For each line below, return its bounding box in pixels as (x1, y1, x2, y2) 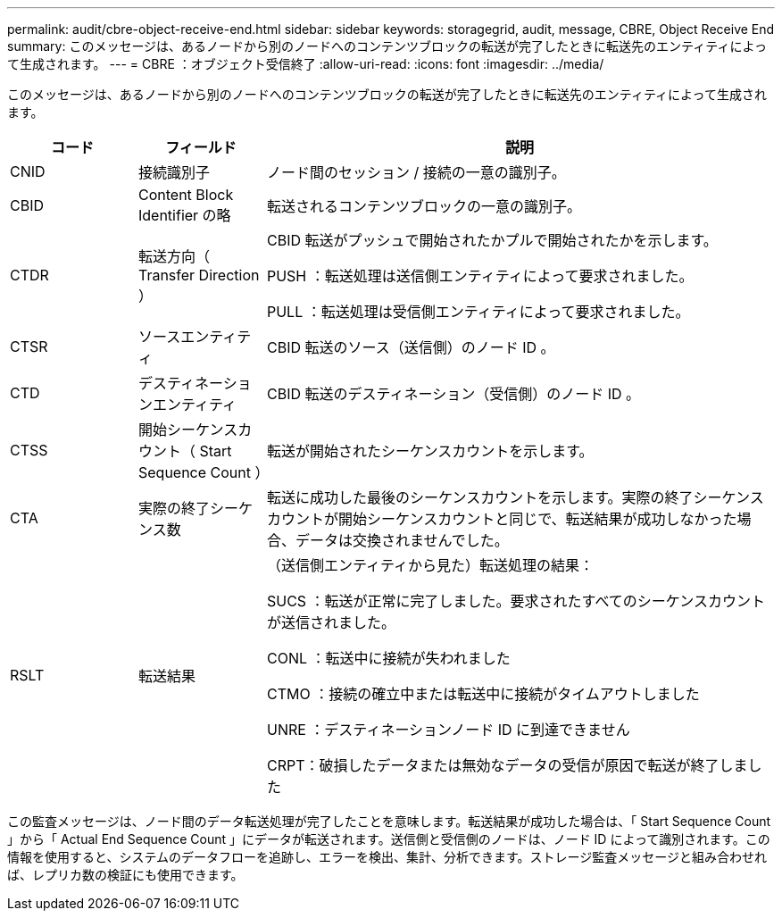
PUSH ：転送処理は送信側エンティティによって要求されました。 (266, 267, 694, 285)
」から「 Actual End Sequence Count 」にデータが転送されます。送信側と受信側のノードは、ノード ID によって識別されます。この (7, 831, 770, 847)
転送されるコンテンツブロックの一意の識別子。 (266, 197, 581, 215)
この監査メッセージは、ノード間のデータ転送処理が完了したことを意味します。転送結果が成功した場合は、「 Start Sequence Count (7, 814, 771, 829)
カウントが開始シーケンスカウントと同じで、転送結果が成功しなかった (266, 510, 737, 528)
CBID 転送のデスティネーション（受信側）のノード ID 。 (266, 385, 641, 403)
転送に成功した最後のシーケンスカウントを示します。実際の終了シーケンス (266, 488, 764, 506)
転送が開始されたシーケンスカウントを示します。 (266, 442, 594, 460)
